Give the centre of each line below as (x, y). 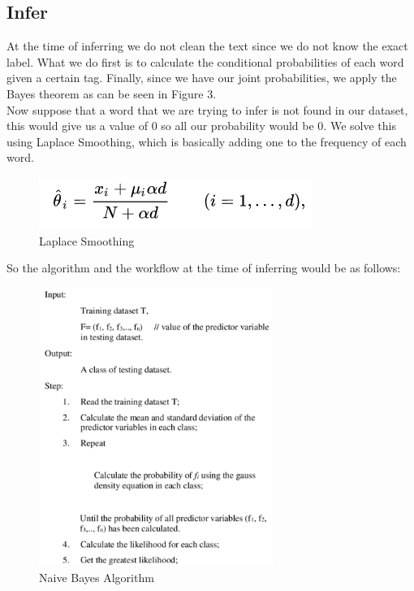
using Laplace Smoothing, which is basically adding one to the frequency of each (207, 141)
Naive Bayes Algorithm (97, 577)
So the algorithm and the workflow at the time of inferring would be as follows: (204, 268)
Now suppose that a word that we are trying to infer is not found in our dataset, (207, 109)
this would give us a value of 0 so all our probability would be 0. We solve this (201, 126)
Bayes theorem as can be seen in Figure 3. (112, 93)
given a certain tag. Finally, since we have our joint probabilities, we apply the (202, 78)
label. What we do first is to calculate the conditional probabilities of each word (205, 61)
